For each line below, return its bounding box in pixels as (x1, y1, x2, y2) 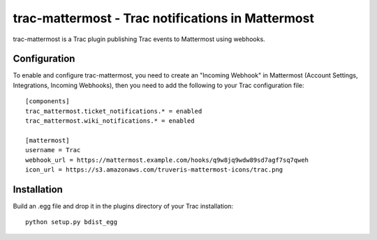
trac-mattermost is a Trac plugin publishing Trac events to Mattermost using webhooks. (13, 35, 265, 43)
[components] (25, 98, 70, 105)
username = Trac (25, 147, 81, 154)
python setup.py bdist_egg (25, 218, 118, 226)
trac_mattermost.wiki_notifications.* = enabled (25, 117, 195, 125)
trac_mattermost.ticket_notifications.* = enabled (25, 107, 202, 115)
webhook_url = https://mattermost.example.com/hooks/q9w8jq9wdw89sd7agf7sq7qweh (25, 156, 309, 164)
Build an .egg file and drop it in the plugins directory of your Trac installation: (13, 202, 234, 210)
